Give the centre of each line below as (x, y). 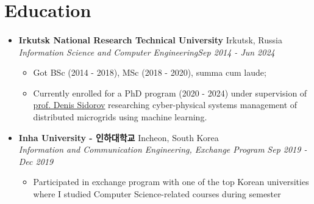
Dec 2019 (36, 161)
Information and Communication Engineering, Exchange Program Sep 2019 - (163, 149)
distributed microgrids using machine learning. (120, 116)
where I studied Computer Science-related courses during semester (157, 193)
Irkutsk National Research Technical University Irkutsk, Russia (150, 39)
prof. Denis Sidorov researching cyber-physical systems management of (165, 105)
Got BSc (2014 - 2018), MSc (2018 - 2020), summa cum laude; (150, 72)
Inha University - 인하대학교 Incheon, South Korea (119, 137)
